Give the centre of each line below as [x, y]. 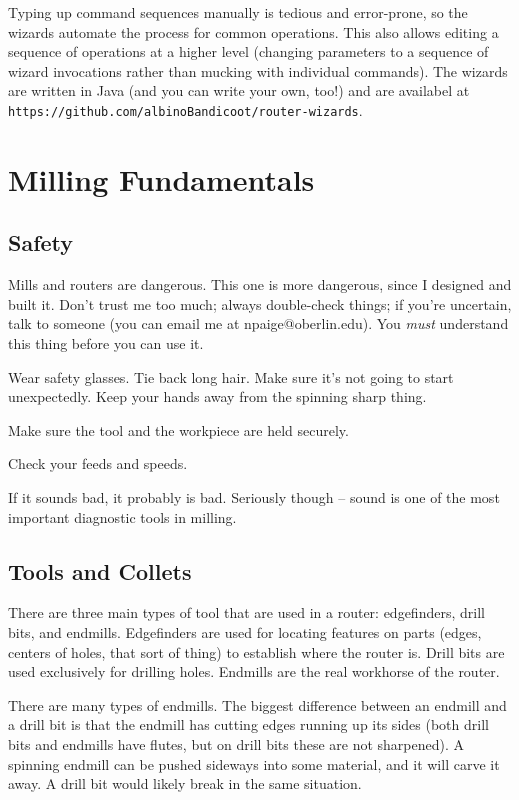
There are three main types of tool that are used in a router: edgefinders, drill [246, 612]
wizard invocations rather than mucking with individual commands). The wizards [258, 70]
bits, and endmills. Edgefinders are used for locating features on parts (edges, [245, 631]
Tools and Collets [100, 570]
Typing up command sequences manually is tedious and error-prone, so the [238, 12]
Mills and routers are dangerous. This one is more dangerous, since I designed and [260, 284]
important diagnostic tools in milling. [122, 516]
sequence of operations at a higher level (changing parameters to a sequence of [248, 51]
